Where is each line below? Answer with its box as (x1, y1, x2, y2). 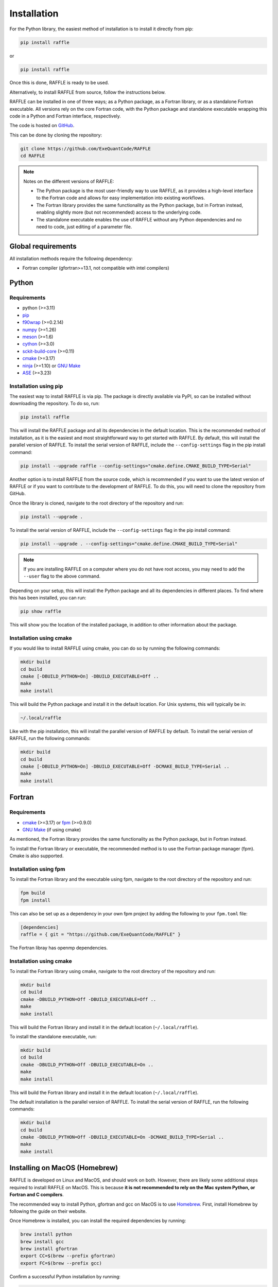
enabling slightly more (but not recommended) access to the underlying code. (36, 209, 202, 216)
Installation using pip (9, 382, 63, 390)
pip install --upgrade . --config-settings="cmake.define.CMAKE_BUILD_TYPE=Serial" (20, 541, 238, 547)
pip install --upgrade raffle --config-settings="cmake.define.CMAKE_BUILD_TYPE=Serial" (20, 463, 252, 468)
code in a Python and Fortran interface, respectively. (9, 113, 121, 119)
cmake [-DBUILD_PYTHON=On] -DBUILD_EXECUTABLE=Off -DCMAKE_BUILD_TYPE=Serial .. (20, 763, 230, 769)
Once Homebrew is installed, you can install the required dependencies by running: (9, 1218, 186, 1224)
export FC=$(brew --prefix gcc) (20, 1260, 102, 1266)
